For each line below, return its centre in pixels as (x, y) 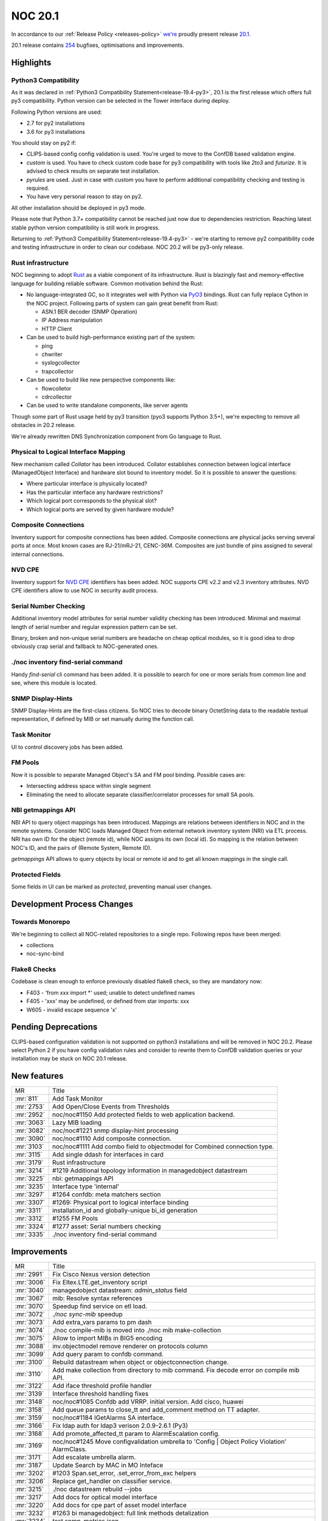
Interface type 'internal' (86, 1186)
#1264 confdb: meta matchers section (106, 1194)
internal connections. (38, 554)
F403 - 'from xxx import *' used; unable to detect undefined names (111, 992)
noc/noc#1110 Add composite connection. (112, 1139)
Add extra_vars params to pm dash (102, 1322)
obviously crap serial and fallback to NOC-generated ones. (85, 646)
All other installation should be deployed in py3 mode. (78, 207)
